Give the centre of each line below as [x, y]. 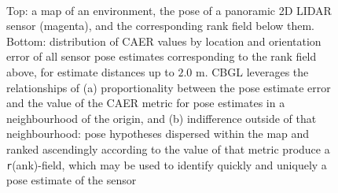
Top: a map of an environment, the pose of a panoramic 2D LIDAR [169, 10]
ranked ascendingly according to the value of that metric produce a [168, 148]
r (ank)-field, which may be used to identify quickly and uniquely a [167, 164]
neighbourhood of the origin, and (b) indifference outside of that [162, 118]
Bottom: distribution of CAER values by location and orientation [164, 41]
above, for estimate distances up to [90, 71]
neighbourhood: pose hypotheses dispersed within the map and [158, 134]
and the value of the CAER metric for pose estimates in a [146, 103]
